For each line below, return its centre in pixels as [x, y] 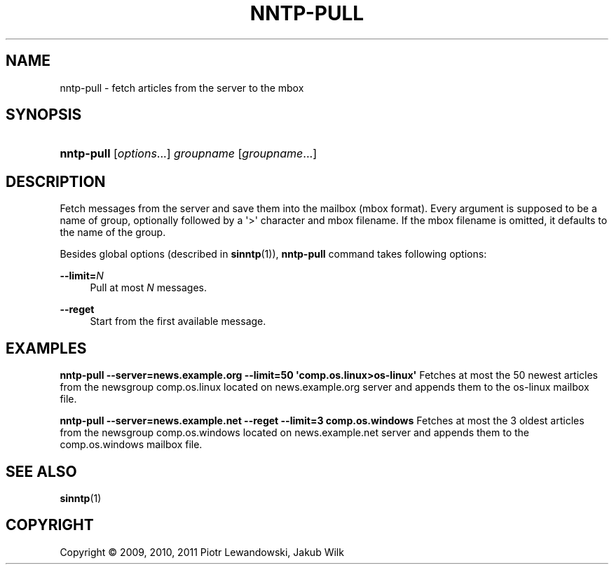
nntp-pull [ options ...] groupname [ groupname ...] [188, 154]
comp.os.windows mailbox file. [131, 445]
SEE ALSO [41, 471]
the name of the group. [113, 232]
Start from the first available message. [178, 321]
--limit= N [82, 276]
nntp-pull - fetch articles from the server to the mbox [182, 88]
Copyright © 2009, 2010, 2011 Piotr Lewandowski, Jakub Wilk [202, 552]
